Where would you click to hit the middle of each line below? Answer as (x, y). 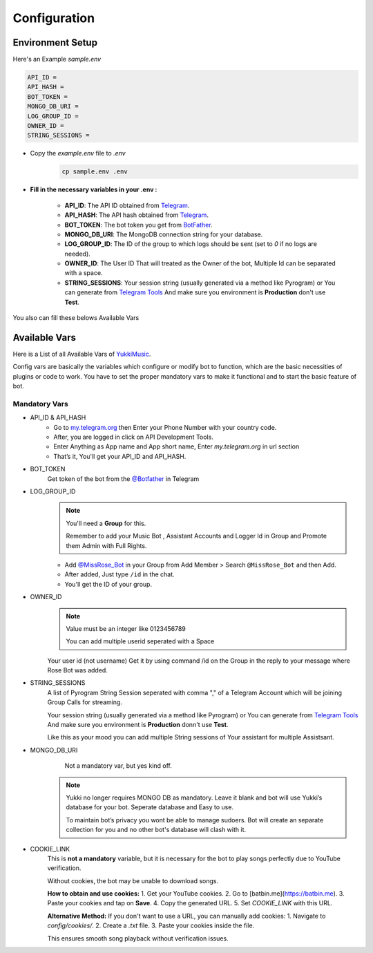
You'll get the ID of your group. (108, 584)
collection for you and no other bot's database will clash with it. (156, 830)
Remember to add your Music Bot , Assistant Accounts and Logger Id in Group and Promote (197, 536)
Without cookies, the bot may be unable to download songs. (133, 880)
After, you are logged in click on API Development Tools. (133, 437)
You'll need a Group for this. (106, 523)
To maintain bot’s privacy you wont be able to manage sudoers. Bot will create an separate (195, 820)
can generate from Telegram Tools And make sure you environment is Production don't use (195, 292)
